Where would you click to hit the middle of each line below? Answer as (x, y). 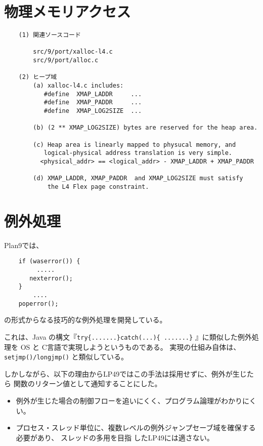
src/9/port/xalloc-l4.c (73, 52)
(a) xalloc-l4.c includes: (78, 86)
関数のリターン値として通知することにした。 (87, 383)
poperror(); (38, 303)
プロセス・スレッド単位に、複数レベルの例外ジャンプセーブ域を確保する (136, 428)
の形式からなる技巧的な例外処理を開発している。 (85, 320)
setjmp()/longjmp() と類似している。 (66, 357)
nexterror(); (51, 278)
